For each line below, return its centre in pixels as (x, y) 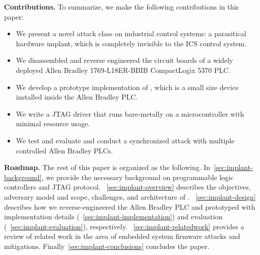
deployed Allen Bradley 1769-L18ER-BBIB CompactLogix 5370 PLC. (123, 70)
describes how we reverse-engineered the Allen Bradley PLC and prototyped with (130, 206)
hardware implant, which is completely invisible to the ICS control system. (131, 43)
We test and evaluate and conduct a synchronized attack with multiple (125, 140)
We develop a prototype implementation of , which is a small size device (127, 87)
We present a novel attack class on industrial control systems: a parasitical (131, 33)
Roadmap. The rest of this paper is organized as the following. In (107, 167)
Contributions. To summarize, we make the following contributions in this (121, 7)
